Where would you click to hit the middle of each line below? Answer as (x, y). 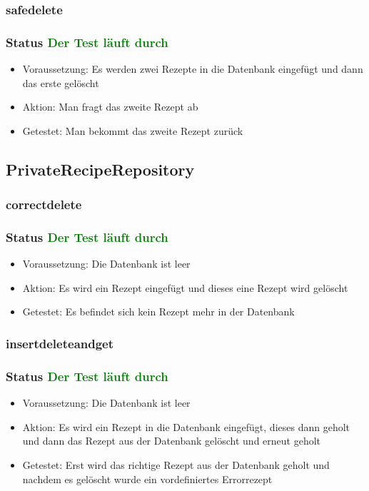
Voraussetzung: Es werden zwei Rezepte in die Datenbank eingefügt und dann (193, 69)
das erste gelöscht (61, 82)
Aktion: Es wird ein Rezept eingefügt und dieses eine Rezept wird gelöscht (185, 287)
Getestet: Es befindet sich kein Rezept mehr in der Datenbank (158, 312)
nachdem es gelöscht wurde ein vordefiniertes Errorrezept (147, 479)
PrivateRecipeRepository (100, 169)
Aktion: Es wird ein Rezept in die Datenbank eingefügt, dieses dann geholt (186, 426)
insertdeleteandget (60, 343)
